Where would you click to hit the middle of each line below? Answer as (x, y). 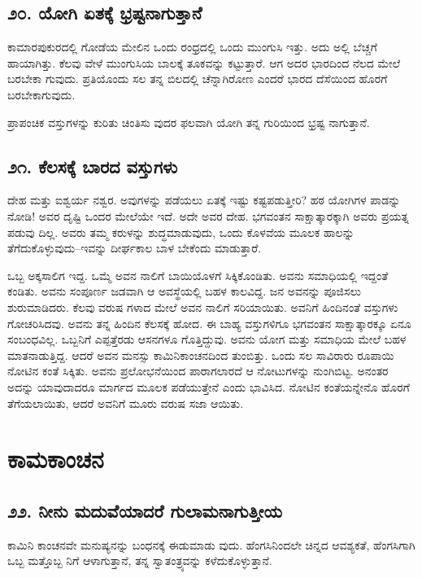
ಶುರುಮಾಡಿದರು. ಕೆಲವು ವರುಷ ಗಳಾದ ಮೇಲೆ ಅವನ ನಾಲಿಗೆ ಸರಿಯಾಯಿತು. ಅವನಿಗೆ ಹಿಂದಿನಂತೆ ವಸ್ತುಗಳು (203, 307)
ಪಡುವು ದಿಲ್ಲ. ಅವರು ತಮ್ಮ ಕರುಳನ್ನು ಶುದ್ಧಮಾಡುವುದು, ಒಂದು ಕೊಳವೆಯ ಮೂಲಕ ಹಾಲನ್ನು (181, 232)
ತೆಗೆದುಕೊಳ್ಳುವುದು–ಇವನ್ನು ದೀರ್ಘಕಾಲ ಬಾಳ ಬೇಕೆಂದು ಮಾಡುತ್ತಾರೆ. (135, 248)
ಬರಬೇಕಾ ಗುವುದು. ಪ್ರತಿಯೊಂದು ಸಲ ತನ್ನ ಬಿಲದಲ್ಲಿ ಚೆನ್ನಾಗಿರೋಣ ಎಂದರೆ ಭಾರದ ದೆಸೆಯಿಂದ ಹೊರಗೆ (198, 79)
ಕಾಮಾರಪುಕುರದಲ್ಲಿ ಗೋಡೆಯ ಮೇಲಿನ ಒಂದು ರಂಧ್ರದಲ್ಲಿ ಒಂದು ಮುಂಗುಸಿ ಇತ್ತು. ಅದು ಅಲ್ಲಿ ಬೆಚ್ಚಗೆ (192, 47)
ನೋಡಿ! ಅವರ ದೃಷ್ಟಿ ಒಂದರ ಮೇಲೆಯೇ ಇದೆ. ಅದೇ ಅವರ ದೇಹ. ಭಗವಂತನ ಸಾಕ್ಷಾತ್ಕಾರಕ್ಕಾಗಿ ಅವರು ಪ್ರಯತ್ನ (208, 215)
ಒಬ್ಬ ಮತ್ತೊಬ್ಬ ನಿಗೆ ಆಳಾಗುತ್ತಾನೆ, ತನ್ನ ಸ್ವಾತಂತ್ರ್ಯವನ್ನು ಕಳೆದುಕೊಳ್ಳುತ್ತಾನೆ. (140, 560)
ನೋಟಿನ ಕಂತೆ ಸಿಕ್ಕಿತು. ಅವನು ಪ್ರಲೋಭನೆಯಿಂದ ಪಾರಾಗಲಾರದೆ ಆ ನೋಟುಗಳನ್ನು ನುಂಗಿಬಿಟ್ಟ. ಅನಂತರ (198, 371)
